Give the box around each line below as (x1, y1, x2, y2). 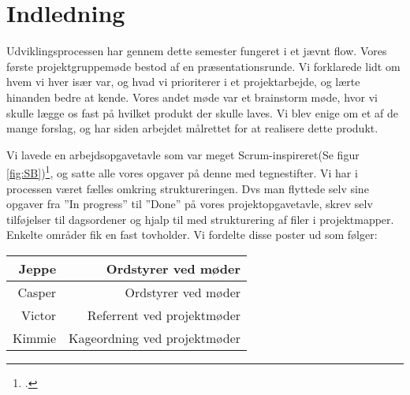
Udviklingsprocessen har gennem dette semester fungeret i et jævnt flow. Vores (6, 43, 387, 59)
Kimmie (13, 328, 57, 347)
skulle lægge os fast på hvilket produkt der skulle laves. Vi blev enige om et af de (6, 104, 399, 121)
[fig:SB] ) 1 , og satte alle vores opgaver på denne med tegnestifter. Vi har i (6, 162, 358, 181)
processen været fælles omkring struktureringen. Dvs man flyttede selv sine (6, 180, 369, 196)
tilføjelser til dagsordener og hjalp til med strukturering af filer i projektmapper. (6, 211, 394, 227)
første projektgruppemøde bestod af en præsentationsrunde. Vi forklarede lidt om (6, 58, 401, 74)
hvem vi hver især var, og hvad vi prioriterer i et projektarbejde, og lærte (6, 73, 360, 90)
